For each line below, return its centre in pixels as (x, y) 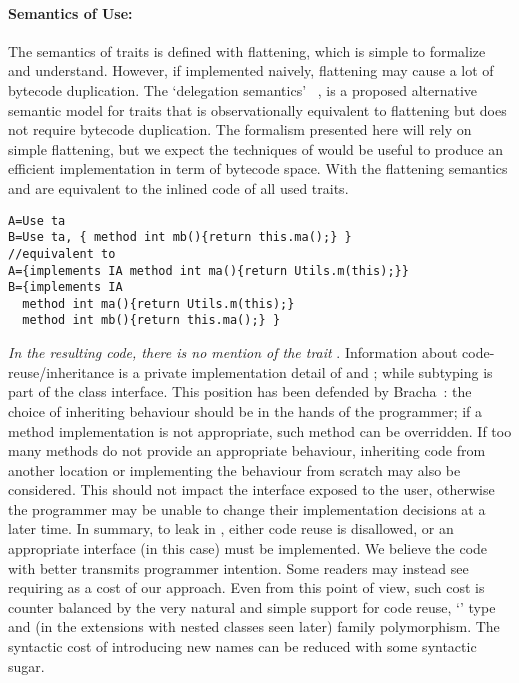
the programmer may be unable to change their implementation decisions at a (247, 508)
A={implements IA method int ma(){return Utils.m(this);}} (208, 270)
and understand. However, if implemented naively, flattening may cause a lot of (251, 70)
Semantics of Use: (70, 12)
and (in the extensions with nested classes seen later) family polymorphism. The (254, 626)
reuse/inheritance (61, 371)
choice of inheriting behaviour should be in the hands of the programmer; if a (245, 410)
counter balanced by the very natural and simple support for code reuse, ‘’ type (252, 606)
